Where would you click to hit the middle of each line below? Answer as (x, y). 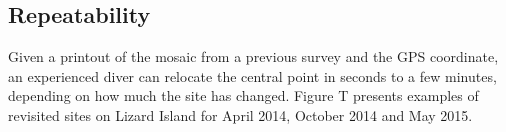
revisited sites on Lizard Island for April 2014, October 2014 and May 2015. (240, 114)
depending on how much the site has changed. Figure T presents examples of (243, 95)
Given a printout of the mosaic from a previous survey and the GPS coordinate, (253, 56)
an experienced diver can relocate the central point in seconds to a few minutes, (252, 75)
